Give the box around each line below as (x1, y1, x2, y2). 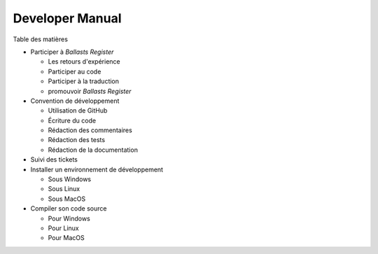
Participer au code (48, 67, 101, 76)
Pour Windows (48, 214, 90, 223)
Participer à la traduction (48, 77, 119, 85)
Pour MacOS (48, 234, 85, 242)
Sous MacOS (48, 195, 86, 203)
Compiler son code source (30, 204, 107, 213)
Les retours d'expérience (48, 57, 120, 66)
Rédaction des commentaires (48, 126, 132, 134)
